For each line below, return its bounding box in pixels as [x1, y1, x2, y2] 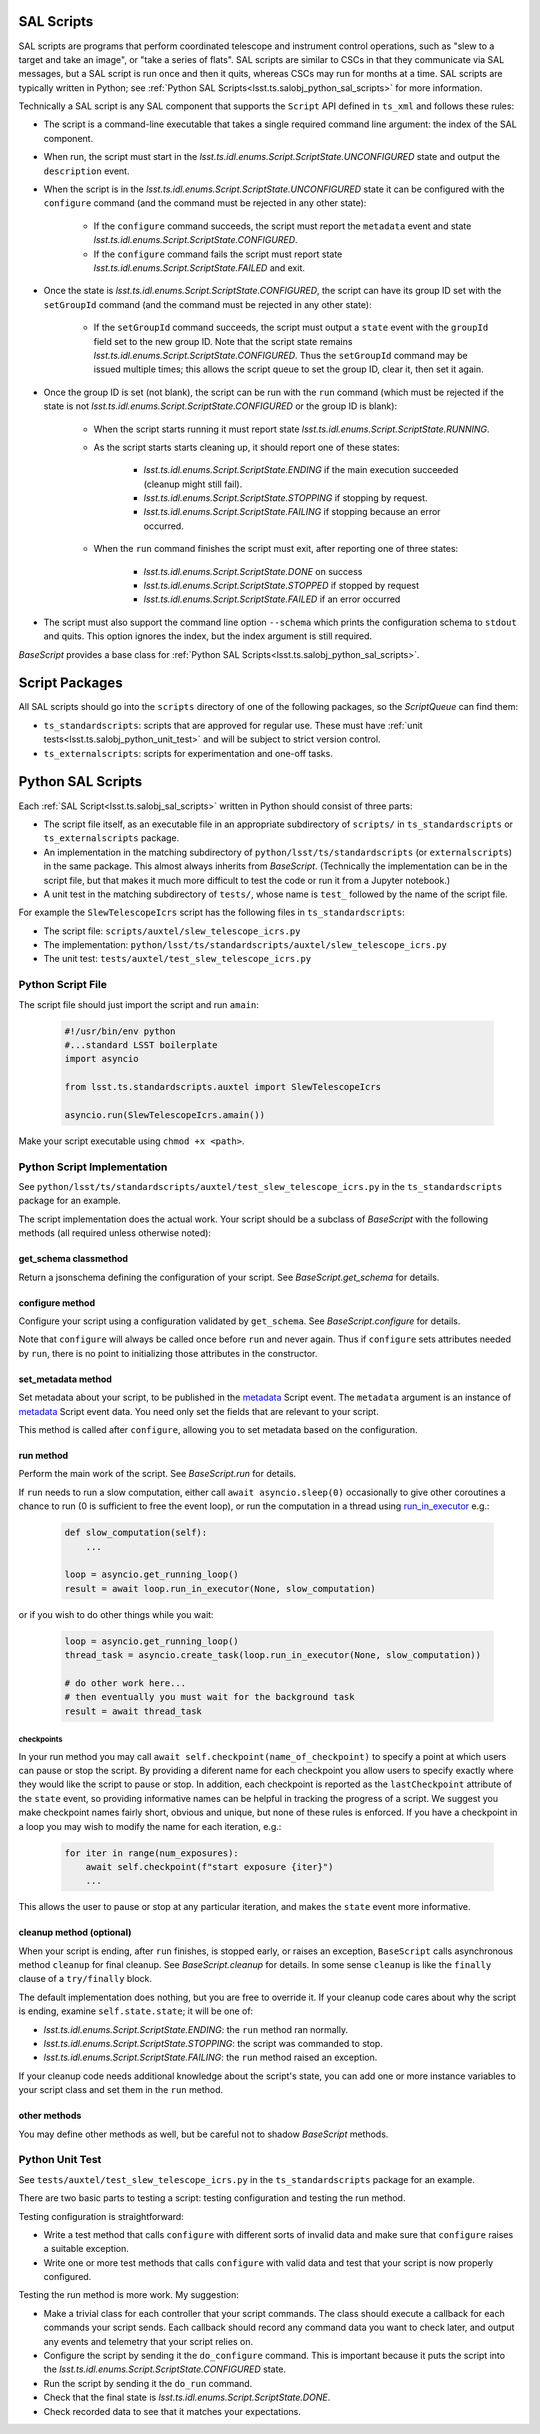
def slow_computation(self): [64, 1527, 208, 1539]
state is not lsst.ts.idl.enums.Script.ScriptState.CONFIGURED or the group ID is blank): [43, 400, 398, 412]
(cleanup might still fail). [143, 478, 243, 490]
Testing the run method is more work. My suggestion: [18, 2289, 240, 2301]
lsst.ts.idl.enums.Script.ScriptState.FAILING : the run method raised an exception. [43, 2051, 378, 2064]
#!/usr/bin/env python [64, 1025, 176, 1037]
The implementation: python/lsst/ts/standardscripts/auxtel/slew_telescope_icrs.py [43, 939, 447, 951]
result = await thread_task [64, 1705, 202, 1717]
